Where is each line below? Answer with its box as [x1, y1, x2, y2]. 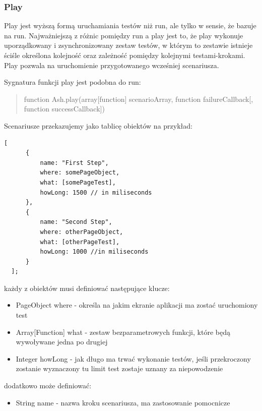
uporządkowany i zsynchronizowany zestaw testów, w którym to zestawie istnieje [4, 40, 253, 50]
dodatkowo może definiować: [4, 380, 92, 391]
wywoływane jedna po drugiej [16, 336, 108, 347]
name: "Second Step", [40, 218, 112, 226]
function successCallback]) [24, 103, 105, 114]
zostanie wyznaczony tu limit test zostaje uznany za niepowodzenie [16, 363, 223, 374]
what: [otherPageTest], [40, 238, 120, 246]
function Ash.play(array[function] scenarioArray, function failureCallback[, [24, 93, 253, 104]
